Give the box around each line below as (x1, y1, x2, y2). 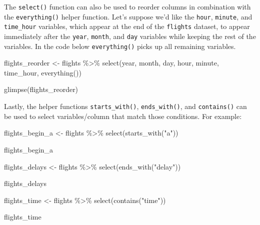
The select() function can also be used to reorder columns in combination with (4, 1, 251, 11)
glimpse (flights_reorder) (4, 84, 78, 94)
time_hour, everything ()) (4, 67, 81, 77)
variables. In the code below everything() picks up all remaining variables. (4, 40, 236, 51)
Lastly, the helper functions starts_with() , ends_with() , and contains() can (4, 101, 247, 111)
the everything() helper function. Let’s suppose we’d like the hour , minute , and (4, 11, 252, 21)
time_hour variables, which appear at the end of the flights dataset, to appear (4, 21, 250, 31)
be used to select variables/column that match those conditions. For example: (4, 110, 242, 121)
